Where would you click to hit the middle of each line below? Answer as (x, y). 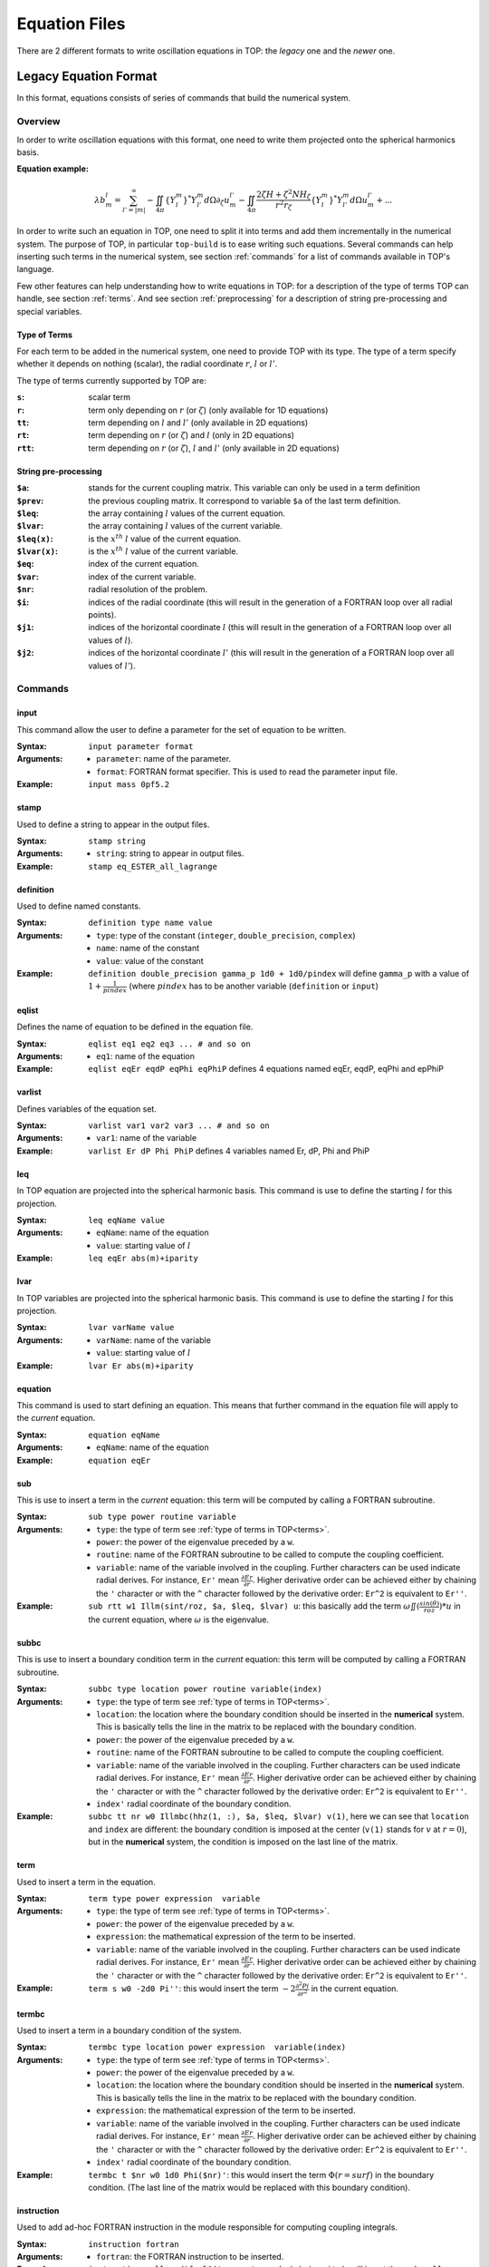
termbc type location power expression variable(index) (217, 2048)
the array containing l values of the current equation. (187, 513)
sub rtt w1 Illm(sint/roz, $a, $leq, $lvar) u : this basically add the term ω (249, 1606)
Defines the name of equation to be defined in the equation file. (135, 1027)
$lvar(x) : (38, 551)
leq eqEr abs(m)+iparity (143, 1259)
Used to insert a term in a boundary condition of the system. (129, 2030)
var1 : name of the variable (147, 1138)
